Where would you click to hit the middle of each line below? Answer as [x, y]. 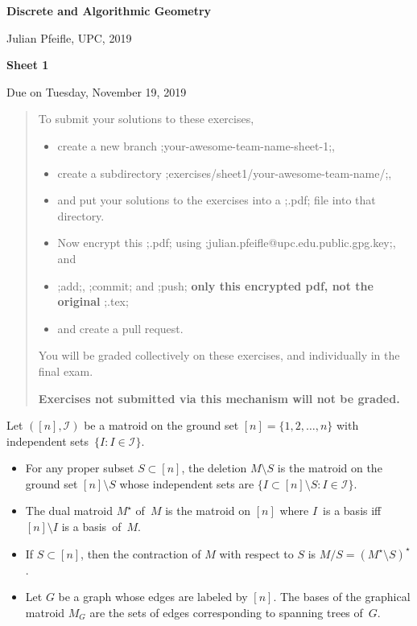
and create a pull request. [120, 328]
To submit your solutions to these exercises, [146, 119]
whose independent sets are [187, 483]
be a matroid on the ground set [161, 425]
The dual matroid [69, 511]
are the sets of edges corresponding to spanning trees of [226, 612]
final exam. [66, 371]
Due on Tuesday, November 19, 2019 [97, 91]
